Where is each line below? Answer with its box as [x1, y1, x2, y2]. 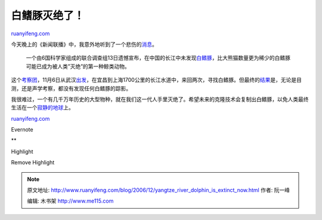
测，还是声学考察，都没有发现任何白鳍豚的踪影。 [11, 84, 131, 92]
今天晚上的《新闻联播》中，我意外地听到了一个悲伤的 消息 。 [11, 41, 157, 48]
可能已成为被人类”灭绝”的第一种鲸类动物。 [26, 63, 131, 70]
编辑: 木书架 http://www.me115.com [27, 197, 114, 204]
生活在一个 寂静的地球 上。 [11, 104, 74, 111]
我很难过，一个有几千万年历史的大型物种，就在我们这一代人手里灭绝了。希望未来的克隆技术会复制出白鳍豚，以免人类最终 [11, 96, 309, 103]
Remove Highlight [11, 159, 55, 166]
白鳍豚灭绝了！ [11, 9, 85, 22]
